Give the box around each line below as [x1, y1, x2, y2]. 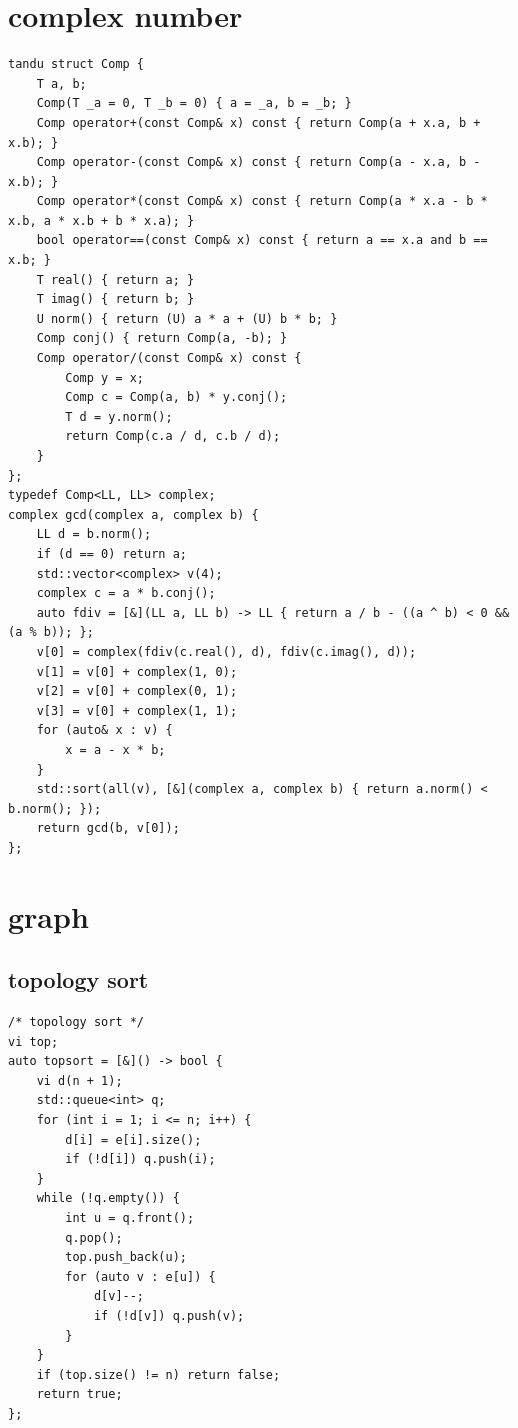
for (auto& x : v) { [36, 723, 173, 738]
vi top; [8, 1034, 59, 1049]
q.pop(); [65, 1230, 123, 1245]
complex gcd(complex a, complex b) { [8, 507, 259, 522]
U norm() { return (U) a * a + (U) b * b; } [36, 311, 338, 326]
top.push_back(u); [65, 1250, 187, 1265]
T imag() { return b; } [36, 292, 195, 307]
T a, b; [36, 76, 87, 91]
